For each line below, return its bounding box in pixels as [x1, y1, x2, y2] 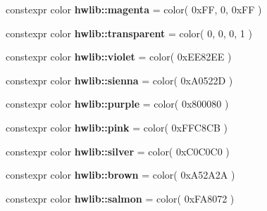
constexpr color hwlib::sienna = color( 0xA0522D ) [6, 72, 233, 87]
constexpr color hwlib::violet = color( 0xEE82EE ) [6, 49, 232, 64]
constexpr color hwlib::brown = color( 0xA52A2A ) [6, 167, 235, 182]
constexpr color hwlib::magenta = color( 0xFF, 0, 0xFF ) [6, 2, 262, 16]
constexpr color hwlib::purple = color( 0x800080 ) [6, 96, 229, 111]
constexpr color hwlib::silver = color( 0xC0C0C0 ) [6, 143, 230, 158]
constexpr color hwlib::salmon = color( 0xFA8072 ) [6, 191, 235, 205]
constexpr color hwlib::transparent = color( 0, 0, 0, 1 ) [6, 25, 252, 40]
